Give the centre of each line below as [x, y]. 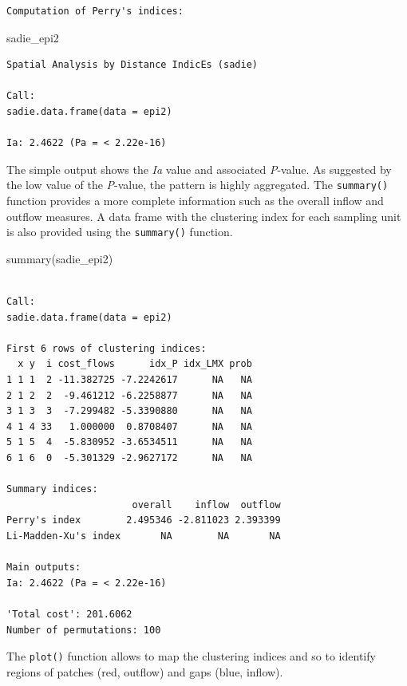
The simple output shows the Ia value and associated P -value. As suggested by [199, 169]
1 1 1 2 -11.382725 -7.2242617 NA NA [129, 380]
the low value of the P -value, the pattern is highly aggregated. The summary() [198, 185]
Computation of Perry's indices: [95, 11]
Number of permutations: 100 [84, 630]
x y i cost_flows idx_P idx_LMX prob [135, 364]
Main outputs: [44, 568]
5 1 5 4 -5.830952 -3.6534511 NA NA [129, 442]
